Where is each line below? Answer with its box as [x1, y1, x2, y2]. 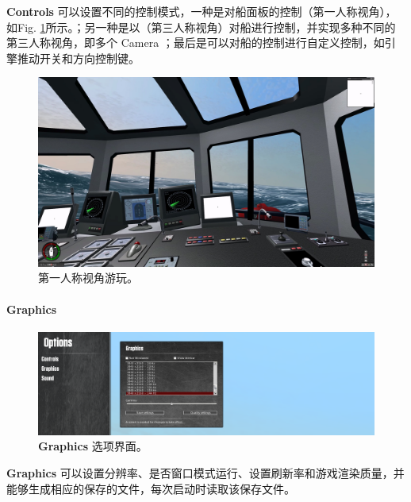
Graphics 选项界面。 [38, 438, 148, 454]
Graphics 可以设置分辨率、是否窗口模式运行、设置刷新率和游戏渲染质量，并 [6, 465, 405, 481]
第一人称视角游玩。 [38, 269, 138, 286]
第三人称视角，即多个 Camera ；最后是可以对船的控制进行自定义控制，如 [6, 34, 385, 51]
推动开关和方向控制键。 [17, 49, 140, 66]
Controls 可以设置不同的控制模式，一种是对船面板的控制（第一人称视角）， [6, 3, 397, 19]
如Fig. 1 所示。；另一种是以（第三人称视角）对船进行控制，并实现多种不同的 [6, 18, 396, 35]
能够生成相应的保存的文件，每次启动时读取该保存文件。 [6, 480, 295, 496]
